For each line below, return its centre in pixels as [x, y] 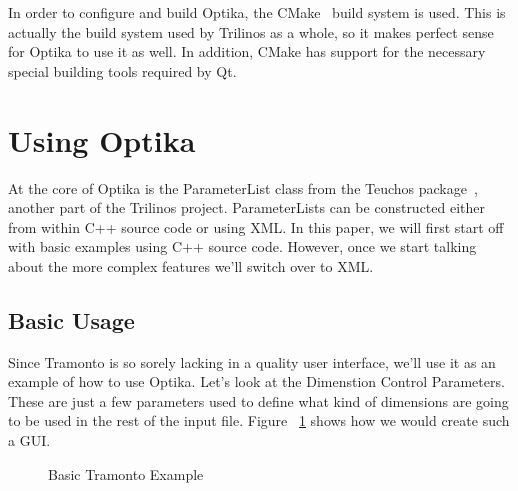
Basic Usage [71, 319]
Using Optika [102, 139]
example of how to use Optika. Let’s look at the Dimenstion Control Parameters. [256, 381]
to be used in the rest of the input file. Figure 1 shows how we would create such [259, 420]
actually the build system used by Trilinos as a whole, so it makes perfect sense [251, 31]
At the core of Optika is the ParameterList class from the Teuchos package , [243, 187]
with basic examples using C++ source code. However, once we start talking [242, 246]
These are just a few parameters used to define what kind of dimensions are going [258, 400]
